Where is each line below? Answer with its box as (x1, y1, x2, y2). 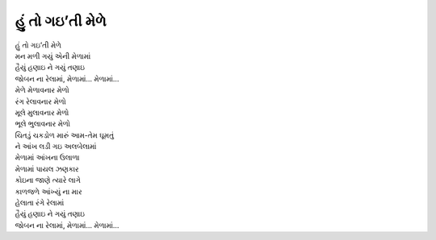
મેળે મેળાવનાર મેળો (15, 85, 70, 95)
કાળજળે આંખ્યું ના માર (15, 186, 82, 197)
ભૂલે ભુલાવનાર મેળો (15, 119, 70, 129)
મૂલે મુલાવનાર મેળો (15, 107, 69, 117)
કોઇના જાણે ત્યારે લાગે (15, 176, 81, 185)
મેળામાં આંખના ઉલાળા (15, 153, 80, 163)
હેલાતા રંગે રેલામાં (15, 198, 65, 208)
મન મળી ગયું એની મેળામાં (15, 51, 91, 60)
